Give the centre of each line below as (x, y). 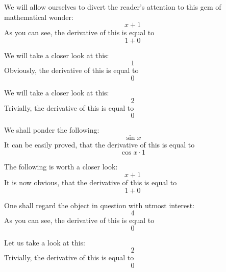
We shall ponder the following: (52, 130)
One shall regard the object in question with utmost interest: (99, 205)
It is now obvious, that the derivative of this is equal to (91, 182)
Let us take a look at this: (45, 242)
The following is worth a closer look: (61, 167)
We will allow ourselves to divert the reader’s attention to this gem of (113, 7)
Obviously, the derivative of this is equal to (71, 70)
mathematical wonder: (39, 17)
